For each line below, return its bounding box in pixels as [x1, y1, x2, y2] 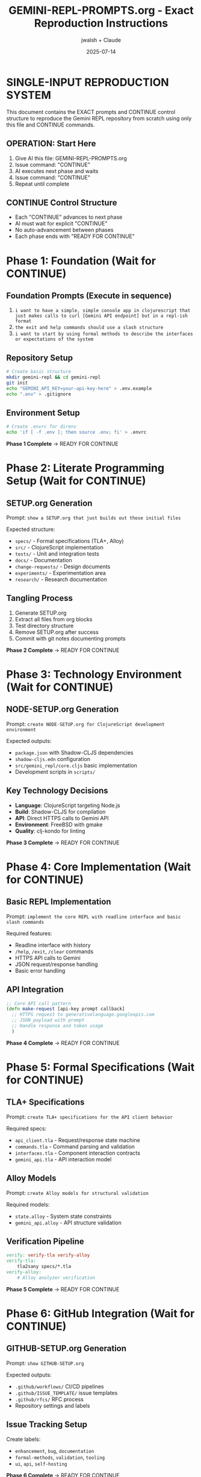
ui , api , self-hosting [14, 1460, 67, 1467]
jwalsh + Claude [81, 36, 122, 43]
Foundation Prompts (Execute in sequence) [6, 290, 172, 301]
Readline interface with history [14, 941, 91, 949]
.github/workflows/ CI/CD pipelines [14, 1382, 104, 1390]
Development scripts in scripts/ [14, 768, 96, 775]
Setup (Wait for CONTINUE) [6, 474, 146, 488]
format [14, 318, 32, 324]
